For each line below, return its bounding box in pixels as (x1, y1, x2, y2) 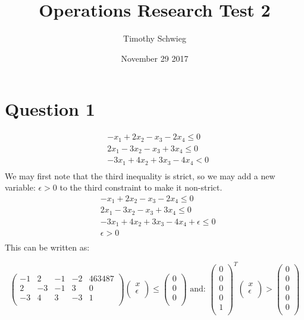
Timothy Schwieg (123, 32, 186, 45)
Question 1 (5, 97, 95, 121)
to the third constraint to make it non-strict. (59, 181, 222, 194)
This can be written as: (5, 241, 90, 254)
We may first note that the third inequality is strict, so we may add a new (5, 169, 275, 182)
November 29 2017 (121, 52, 189, 64)
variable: (5, 181, 36, 194)
